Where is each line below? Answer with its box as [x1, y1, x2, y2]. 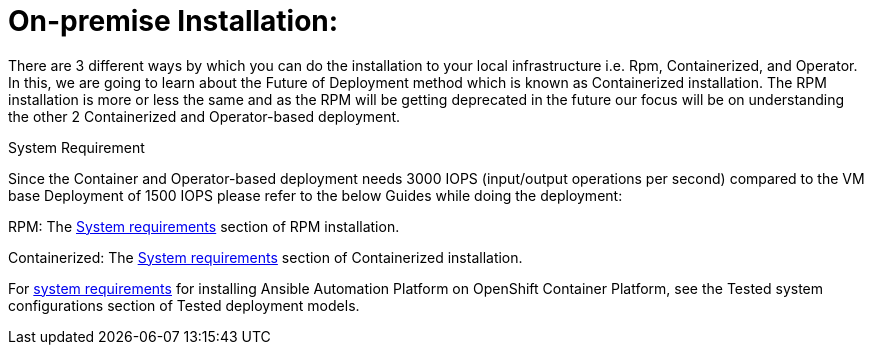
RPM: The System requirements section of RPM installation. [8, 217, 400, 235]
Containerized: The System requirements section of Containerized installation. [8, 248, 523, 266]
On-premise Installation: [8, 4, 339, 38]
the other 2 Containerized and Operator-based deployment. [8, 107, 401, 125]
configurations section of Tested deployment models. [8, 296, 360, 314]
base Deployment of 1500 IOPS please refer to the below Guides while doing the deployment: [8, 186, 623, 204]
